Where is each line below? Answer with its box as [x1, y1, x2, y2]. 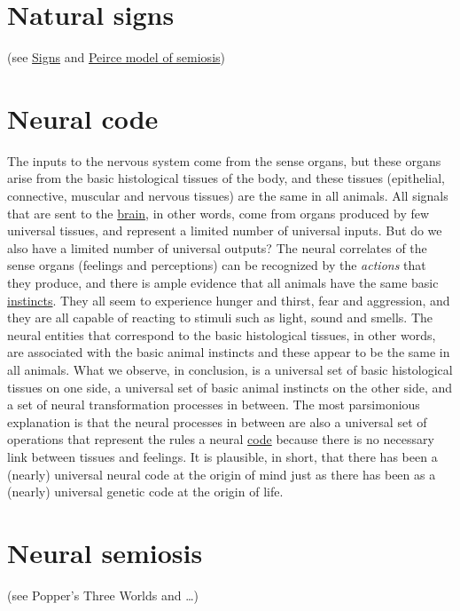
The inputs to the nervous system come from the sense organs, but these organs [7, 151, 441, 170]
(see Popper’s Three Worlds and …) [7, 585, 199, 604]
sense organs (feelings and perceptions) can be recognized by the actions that [7, 256, 426, 274]
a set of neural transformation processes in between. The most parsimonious [7, 395, 420, 414]
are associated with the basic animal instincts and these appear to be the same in [7, 343, 450, 361]
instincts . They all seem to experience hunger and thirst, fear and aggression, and [7, 290, 450, 309]
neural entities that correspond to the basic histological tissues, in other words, [7, 325, 436, 344]
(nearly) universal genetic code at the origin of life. [7, 482, 284, 501]
